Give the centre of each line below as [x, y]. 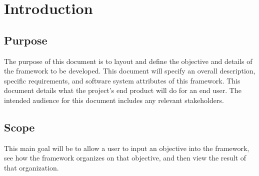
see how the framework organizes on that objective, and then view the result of [125, 158]
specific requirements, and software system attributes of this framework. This [122, 80]
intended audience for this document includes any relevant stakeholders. [114, 100]
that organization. [31, 167]
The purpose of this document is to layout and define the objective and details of [128, 61]
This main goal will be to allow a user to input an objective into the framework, [127, 148]
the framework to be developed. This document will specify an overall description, [130, 71]
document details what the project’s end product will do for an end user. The [123, 90]
